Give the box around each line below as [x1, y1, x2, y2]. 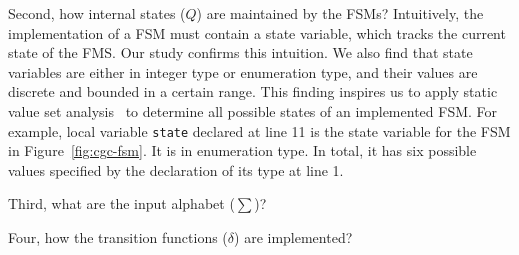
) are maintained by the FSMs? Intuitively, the [196, 3, 484, 23]
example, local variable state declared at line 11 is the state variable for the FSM [8, 120, 511, 141]
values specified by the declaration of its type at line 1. [8, 159, 344, 180]
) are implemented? [234, 227, 353, 247]
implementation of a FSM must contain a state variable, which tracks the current [8, 22, 506, 43]
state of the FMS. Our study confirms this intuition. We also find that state [8, 42, 473, 63]
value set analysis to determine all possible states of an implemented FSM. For [8, 100, 498, 121]
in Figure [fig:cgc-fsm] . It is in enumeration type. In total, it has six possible [8, 140, 477, 161]
